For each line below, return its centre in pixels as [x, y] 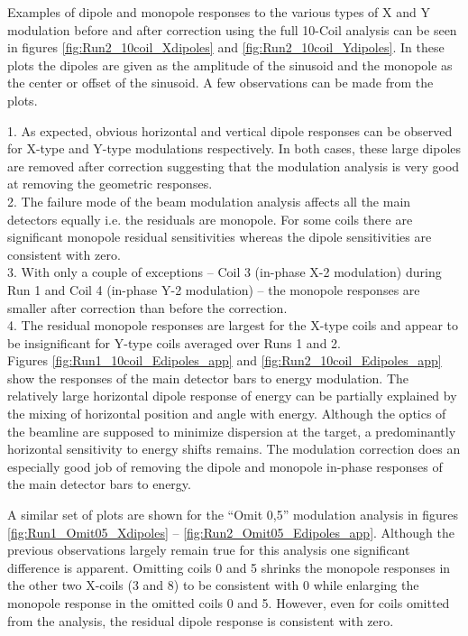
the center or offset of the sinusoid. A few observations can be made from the [220, 83]
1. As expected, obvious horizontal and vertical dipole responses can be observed [230, 130]
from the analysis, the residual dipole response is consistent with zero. [201, 620]
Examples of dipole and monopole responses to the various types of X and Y [219, 12]
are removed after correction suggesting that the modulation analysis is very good [234, 166]
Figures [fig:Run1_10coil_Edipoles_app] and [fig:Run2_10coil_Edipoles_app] [225, 360]
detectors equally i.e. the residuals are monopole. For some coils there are [210, 219]
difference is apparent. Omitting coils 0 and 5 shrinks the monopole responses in [229, 567]
